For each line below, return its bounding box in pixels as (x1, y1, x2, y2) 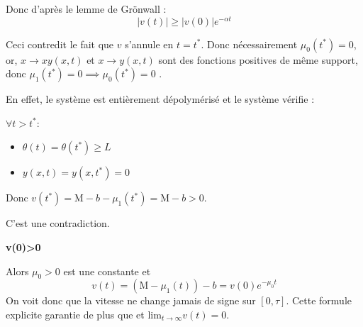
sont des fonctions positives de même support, (158, 52, 358, 67)
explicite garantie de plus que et (6, 307, 145, 322)
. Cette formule (286, 293, 352, 308)
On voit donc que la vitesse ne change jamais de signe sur (6, 293, 256, 308)
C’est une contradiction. (6, 216, 110, 231)
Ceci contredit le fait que (6, 36, 114, 51)
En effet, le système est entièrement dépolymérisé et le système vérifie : (6, 92, 315, 106)
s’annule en (125, 36, 174, 51)
